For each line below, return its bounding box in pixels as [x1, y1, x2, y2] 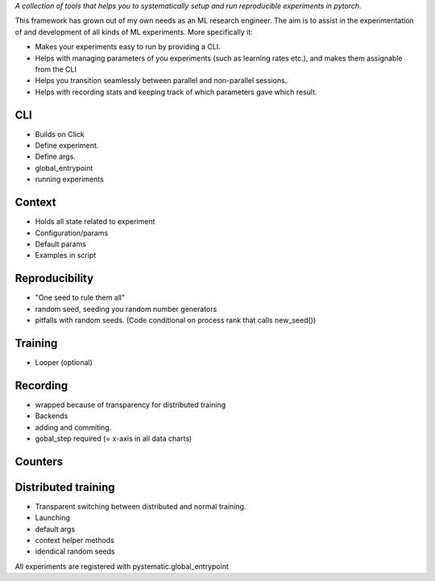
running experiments [35, 174, 104, 185]
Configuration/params [35, 228, 109, 238]
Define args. [35, 151, 77, 161]
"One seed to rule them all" [35, 293, 126, 302]
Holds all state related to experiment [35, 217, 155, 226]
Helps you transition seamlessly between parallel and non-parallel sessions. [35, 76, 288, 85]
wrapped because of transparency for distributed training [35, 400, 226, 409]
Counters [14, 454, 64, 468]
